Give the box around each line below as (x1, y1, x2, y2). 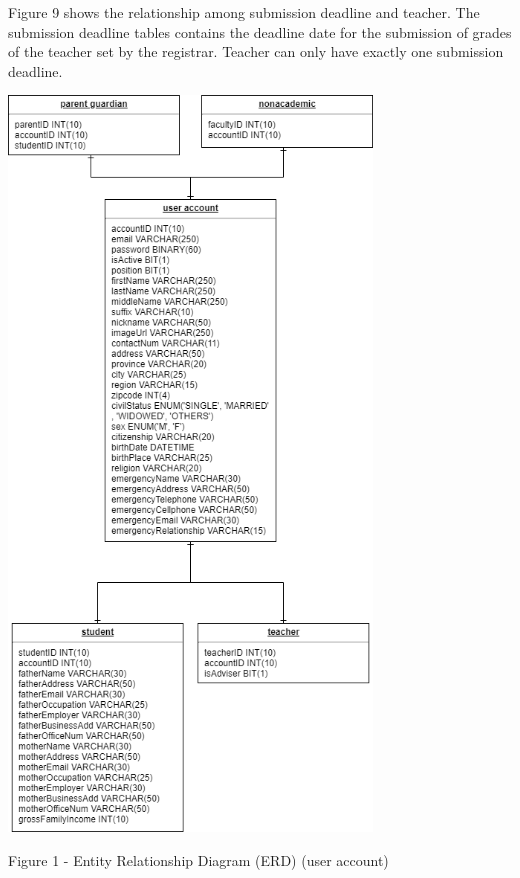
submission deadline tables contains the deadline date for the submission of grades (8, 21, 512, 42)
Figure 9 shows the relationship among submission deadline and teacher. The (8, 2, 480, 22)
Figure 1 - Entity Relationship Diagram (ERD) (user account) (8, 849, 389, 870)
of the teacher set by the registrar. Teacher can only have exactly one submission (8, 41, 504, 62)
